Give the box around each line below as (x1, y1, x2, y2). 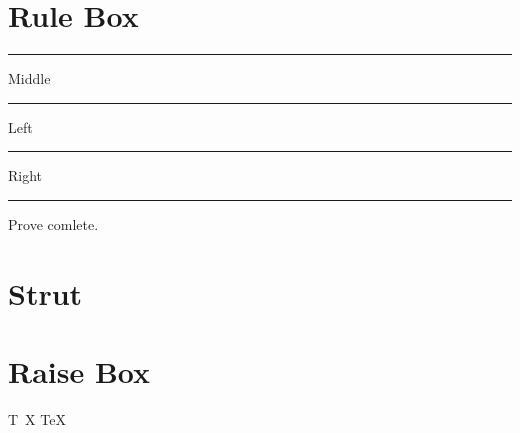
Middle (8, 68, 51, 89)
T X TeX (8, 409, 66, 429)
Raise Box (8, 351, 151, 392)
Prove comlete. (8, 213, 99, 234)
